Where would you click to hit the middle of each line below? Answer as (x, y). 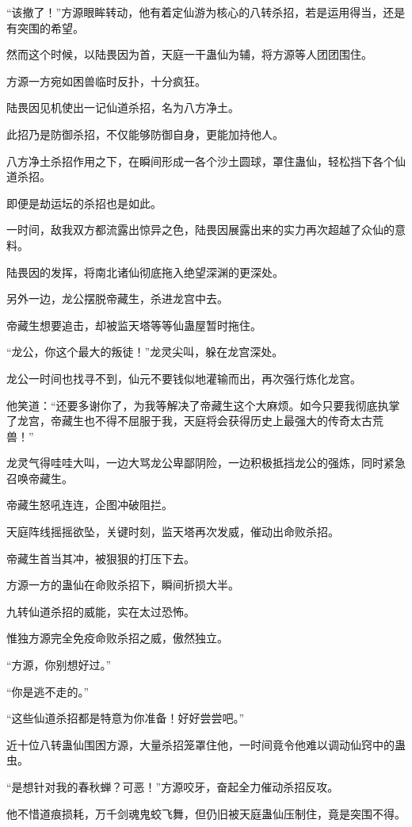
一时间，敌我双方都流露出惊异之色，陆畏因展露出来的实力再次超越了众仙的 (200, 230)
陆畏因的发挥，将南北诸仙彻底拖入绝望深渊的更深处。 (145, 272)
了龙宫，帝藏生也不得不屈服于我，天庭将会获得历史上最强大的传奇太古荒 (195, 421)
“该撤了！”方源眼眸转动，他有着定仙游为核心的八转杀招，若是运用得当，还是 (206, 12)
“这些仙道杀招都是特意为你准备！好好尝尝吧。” (126, 718)
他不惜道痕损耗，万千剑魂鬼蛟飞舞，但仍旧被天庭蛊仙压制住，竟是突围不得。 (206, 813)
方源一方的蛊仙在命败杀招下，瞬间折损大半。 (123, 585)
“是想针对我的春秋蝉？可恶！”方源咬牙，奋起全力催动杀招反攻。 (173, 787)
